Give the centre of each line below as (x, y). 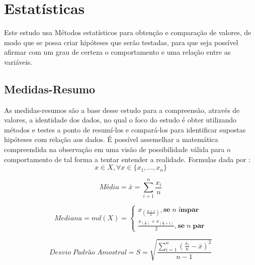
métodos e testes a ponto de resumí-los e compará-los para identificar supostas (125, 129)
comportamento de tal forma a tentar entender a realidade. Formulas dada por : (127, 159)
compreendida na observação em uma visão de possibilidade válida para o (117, 149)
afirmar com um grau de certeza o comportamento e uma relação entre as (117, 52)
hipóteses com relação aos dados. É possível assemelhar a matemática (111, 139)
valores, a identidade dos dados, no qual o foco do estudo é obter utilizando (120, 120)
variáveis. (18, 61)
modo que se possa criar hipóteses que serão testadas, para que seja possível (121, 42)
